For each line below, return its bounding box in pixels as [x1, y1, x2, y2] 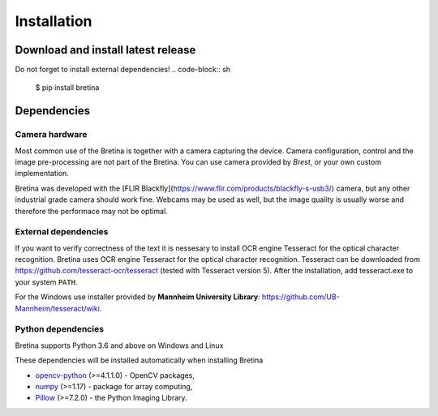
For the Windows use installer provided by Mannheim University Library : [15, 292, 260, 302]
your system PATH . [15, 277, 78, 287]
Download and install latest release [15, 43, 196, 57]
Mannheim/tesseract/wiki [15, 303, 101, 313]
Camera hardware [15, 129, 88, 140]
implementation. [15, 169, 69, 178]
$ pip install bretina [35, 83, 100, 92]
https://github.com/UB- [261, 292, 340, 302]
